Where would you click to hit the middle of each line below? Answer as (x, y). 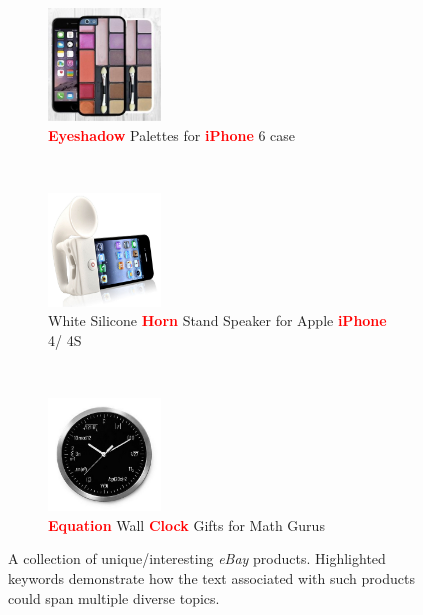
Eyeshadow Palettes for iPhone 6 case (172, 134)
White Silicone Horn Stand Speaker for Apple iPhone (217, 320)
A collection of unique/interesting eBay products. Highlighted (197, 558)
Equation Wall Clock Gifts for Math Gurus (186, 524)
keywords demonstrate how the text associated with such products (211, 578)
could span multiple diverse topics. (114, 597)
